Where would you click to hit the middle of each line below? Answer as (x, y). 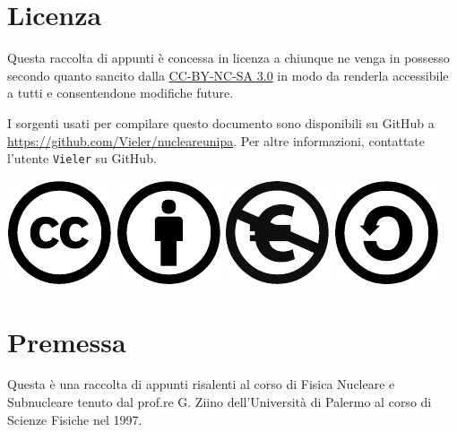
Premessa (67, 341)
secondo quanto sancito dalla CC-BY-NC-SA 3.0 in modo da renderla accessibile (228, 75)
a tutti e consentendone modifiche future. (121, 93)
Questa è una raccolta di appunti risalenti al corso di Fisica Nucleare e (201, 384)
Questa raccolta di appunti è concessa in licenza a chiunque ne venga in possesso (228, 58)
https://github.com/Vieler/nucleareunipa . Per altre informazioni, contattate (216, 140)
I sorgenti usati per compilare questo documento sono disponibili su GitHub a (221, 122)
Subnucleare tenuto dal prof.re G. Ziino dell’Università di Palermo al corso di (220, 402)
